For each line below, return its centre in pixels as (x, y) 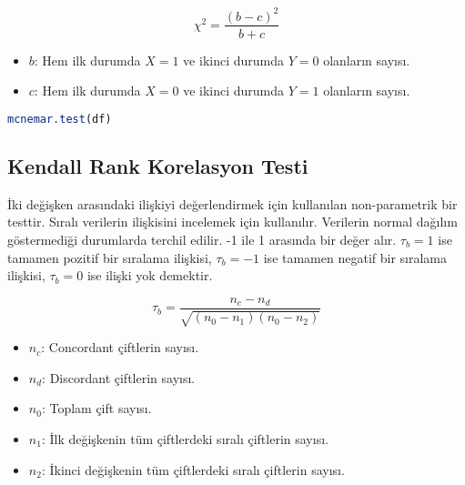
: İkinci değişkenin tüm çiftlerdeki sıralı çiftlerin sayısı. (193, 469)
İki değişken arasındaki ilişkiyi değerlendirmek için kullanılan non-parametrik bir (232, 203)
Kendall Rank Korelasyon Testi (158, 166)
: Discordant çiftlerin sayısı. (119, 377)
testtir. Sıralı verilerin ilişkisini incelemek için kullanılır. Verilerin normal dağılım (232, 222)
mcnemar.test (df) (60, 119)
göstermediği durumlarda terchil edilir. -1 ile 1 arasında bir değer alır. (202, 240)
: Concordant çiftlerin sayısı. (120, 347)
